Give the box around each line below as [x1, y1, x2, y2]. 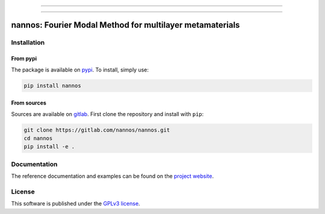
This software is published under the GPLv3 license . [11, 200, 141, 207]
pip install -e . [23, 143, 75, 150]
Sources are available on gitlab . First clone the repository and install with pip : [11, 110, 204, 117]
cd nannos [23, 135, 53, 141]
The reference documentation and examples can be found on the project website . [11, 173, 214, 180]
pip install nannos [23, 82, 81, 89]
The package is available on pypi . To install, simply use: [11, 66, 149, 73]
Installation [11, 38, 45, 47]
